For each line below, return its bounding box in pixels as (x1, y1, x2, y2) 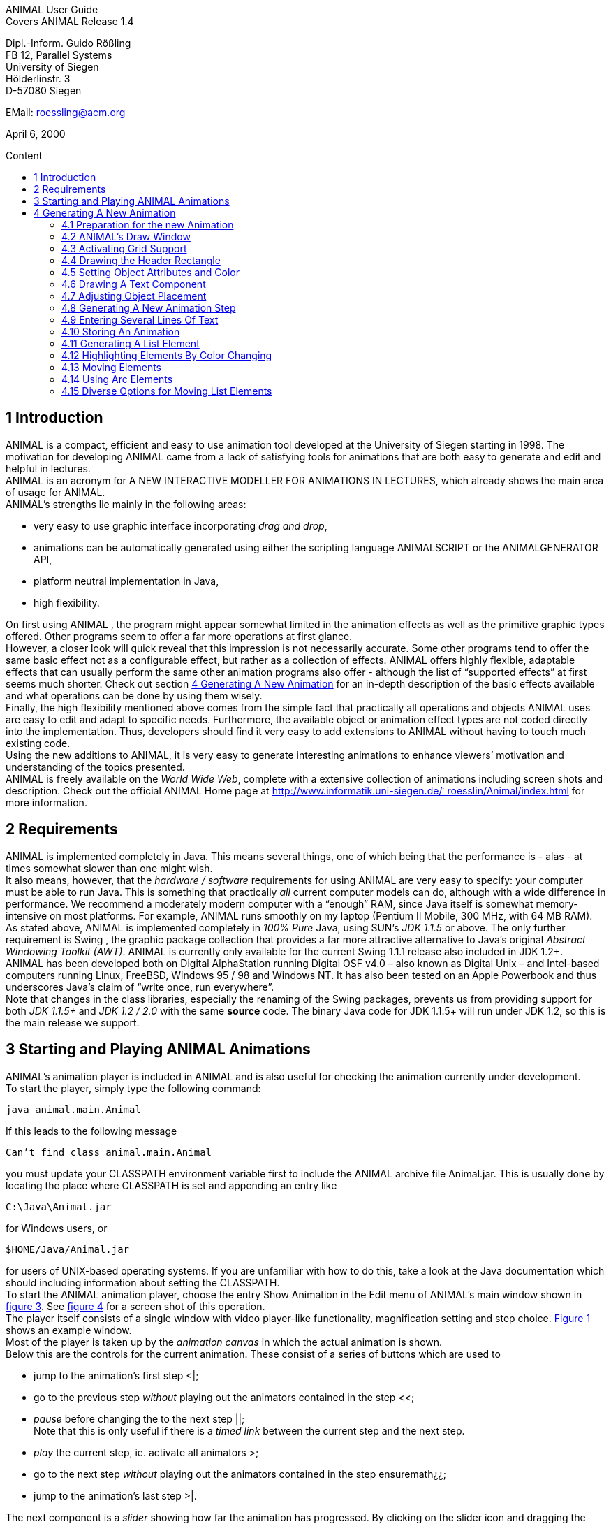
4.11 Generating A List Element (61, 338, 200, 349)
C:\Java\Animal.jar (6, 1200, 112, 1212)
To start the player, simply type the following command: (6, 1082, 261, 1094)
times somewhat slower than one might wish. (6, 862, 213, 874)
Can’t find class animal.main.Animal (6, 1146, 212, 1158)
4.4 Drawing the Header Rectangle (61, 254, 221, 266)
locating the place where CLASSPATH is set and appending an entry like (6, 1179, 337, 1191)
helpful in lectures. (6, 462, 91, 474)
